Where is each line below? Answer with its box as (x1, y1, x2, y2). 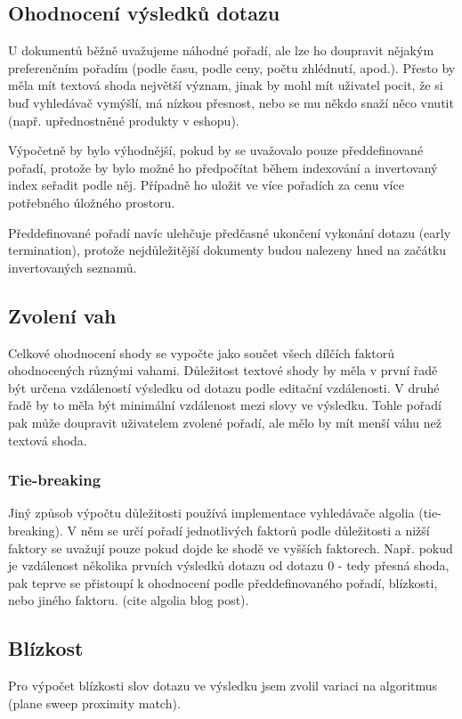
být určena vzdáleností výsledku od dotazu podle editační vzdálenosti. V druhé (8, 378, 440, 396)
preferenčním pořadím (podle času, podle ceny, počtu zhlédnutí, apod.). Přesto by (8, 58, 456, 77)
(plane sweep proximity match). (8, 693, 181, 712)
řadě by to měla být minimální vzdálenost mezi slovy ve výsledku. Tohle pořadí (8, 396, 442, 414)
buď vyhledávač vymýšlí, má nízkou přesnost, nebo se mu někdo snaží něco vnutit (8, 93, 454, 111)
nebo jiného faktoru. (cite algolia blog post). (8, 591, 249, 609)
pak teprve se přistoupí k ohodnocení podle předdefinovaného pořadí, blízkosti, (8, 573, 438, 592)
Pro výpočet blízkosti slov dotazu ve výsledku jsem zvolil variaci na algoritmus (8, 676, 438, 695)
